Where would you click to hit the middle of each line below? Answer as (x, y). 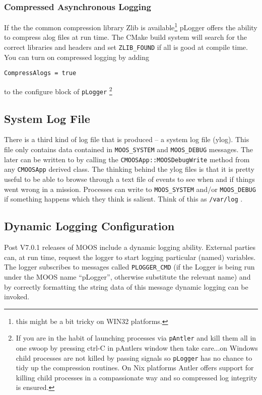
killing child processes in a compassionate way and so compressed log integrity (137, 377)
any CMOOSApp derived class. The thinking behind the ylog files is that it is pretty (129, 169)
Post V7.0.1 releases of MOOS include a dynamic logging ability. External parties (130, 247)
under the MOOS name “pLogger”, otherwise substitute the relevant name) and (127, 277)
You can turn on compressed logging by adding (77, 57)
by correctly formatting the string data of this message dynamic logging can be (126, 286)
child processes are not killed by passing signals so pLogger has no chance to (134, 357)
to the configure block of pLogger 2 (58, 90)
